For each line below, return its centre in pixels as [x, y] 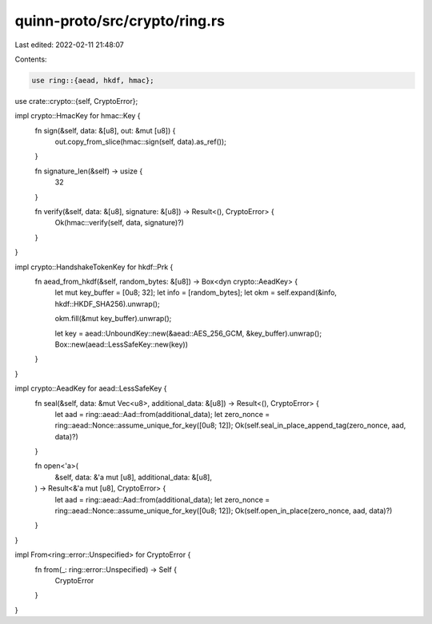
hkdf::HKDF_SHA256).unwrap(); [107, 304]
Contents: [31, 59]
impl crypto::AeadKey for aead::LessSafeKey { [91, 388]
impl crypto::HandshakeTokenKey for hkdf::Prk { [94, 267]
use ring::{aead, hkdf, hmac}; [93, 80]
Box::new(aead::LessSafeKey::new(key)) [121, 344]
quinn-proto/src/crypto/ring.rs [120, 21]
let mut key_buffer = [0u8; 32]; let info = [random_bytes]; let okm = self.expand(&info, [196, 292]
